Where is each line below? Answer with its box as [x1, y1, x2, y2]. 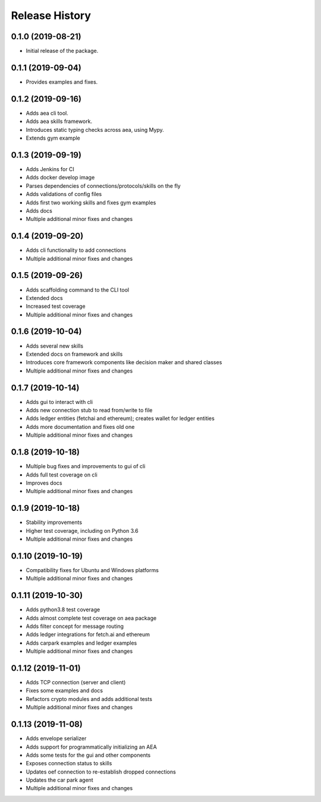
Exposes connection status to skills [26, 760, 112, 767]
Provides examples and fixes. [26, 78, 98, 86]
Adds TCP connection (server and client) [26, 679, 126, 686]
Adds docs [26, 207, 53, 214]
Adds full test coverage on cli [26, 471, 97, 478]
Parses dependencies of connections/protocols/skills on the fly [26, 182, 181, 190]
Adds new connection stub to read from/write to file [26, 407, 153, 414]
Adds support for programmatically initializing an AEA [26, 743, 157, 750]
